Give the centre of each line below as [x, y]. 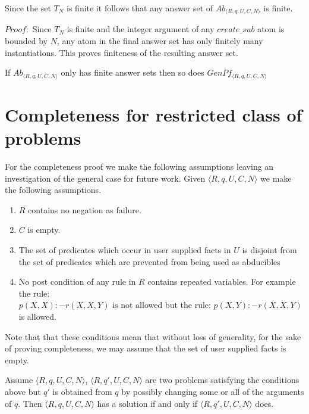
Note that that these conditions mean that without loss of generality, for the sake [153, 336]
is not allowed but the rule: [162, 305]
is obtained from [82, 391]
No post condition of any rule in [77, 281]
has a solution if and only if [147, 403]
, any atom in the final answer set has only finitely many [160, 41]
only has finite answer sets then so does [133, 72]
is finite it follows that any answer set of [140, 8]
